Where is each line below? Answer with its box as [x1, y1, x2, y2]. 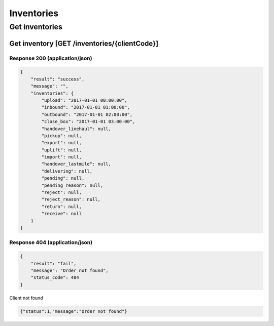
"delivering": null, [41, 168, 93, 174]
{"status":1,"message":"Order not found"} [20, 308, 127, 314]
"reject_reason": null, [41, 196, 101, 202]
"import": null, [41, 154, 82, 160]
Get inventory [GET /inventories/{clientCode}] [9, 39, 159, 48]
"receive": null [41, 211, 82, 217]
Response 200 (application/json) [9, 55, 92, 62]
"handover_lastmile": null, [41, 161, 112, 167]
